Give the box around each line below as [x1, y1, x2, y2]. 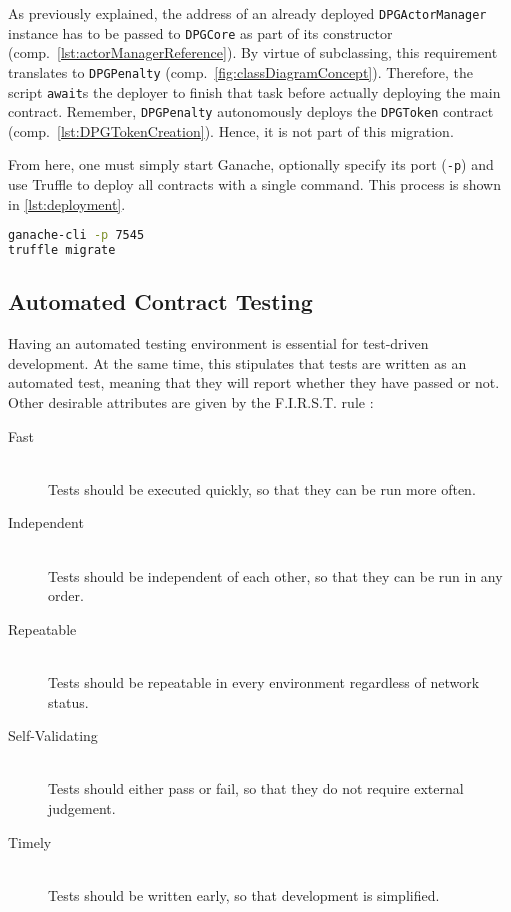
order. [48, 585, 84, 606]
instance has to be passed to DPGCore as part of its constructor [8, 22, 393, 43]
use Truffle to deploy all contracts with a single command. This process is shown [8, 174, 502, 195]
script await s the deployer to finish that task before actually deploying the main [8, 81, 501, 102]
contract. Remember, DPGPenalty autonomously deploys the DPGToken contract [8, 101, 494, 122]
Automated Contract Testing [8, 286, 313, 317]
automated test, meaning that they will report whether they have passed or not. [8, 372, 500, 393]
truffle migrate [8, 243, 116, 258]
